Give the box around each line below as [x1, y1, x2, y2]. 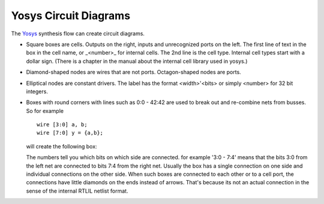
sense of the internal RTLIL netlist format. [26, 187, 128, 194]
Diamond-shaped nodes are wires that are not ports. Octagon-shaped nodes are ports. [26, 69, 241, 76]
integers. [26, 87, 48, 95]
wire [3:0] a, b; [37, 121, 88, 128]
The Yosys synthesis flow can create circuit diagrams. [11, 30, 145, 37]
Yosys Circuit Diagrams [11, 9, 131, 22]
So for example [26, 107, 64, 114]
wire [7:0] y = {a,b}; [37, 129, 104, 136]
